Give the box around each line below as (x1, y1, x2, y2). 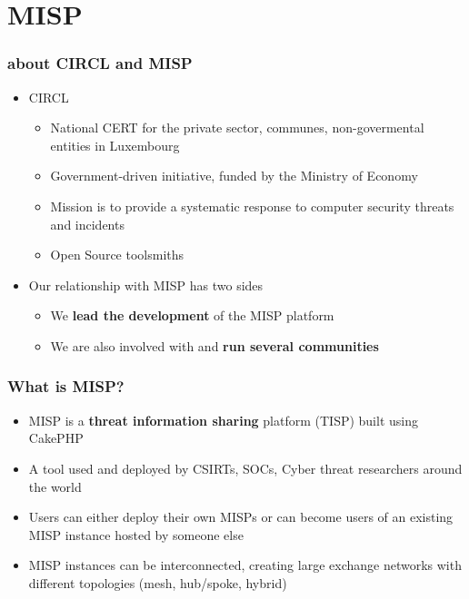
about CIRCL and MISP (7, 52, 193, 74)
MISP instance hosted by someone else (28, 525, 244, 544)
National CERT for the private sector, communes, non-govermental (50, 118, 424, 137)
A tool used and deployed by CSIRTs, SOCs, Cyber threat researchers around (28, 458, 463, 477)
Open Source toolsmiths (50, 245, 185, 264)
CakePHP (28, 428, 84, 447)
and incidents (50, 214, 125, 233)
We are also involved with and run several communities (50, 336, 379, 355)
